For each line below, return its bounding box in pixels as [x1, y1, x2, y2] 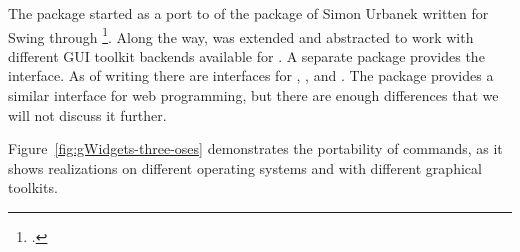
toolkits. [8, 177, 58, 198]
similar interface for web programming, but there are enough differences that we [8, 85, 499, 106]
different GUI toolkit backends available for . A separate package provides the [8, 45, 485, 66]
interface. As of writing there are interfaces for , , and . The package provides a [8, 65, 494, 86]
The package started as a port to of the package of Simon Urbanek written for [8, 3, 489, 23]
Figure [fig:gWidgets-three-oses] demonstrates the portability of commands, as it [8, 138, 503, 159]
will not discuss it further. [8, 104, 167, 125]
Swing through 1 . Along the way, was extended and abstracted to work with [8, 23, 474, 47]
